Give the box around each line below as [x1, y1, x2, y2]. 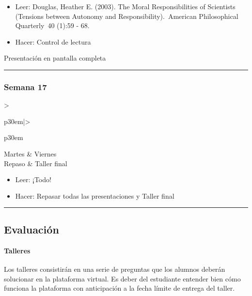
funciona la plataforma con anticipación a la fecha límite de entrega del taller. [4, 283, 235, 293]
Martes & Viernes [4, 148, 57, 158]
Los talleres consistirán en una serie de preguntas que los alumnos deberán [4, 264, 225, 274]
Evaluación [4, 221, 59, 236]
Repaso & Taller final [4, 158, 67, 168]
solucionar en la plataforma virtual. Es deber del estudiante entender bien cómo [4, 273, 241, 283]
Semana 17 [4, 80, 47, 93]
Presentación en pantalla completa [4, 53, 106, 63]
